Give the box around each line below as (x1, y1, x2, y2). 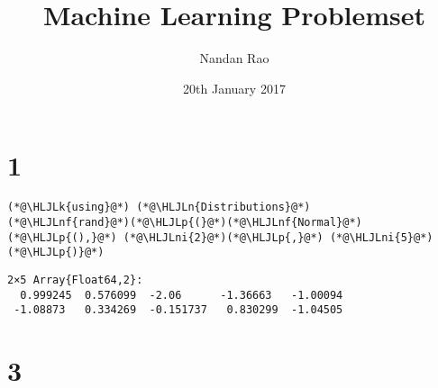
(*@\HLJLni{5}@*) (329, 230, 433, 244)
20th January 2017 (183, 78, 286, 97)
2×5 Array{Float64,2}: (7, 273, 143, 286)
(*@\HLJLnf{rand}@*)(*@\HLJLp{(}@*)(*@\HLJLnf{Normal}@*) (7, 215, 362, 229)
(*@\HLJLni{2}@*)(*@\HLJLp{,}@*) (123, 230, 324, 244)
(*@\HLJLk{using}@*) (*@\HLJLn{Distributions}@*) (7, 201, 311, 214)
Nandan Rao (199, 49, 269, 68)
